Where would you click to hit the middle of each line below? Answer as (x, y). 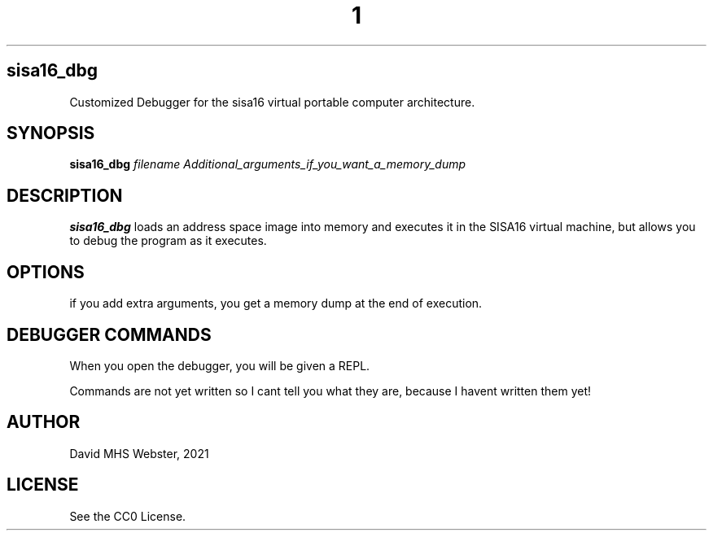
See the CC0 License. (128, 516)
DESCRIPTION (65, 195)
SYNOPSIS (51, 133)
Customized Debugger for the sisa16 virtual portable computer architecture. (272, 102)
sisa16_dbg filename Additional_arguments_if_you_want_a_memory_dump (268, 164)
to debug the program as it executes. (168, 241)
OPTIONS (46, 272)
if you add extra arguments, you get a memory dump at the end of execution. (276, 303)
